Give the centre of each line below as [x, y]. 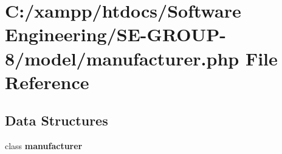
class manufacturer [44, 146]
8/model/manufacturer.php [122, 58]
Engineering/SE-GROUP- [115, 34]
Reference [47, 82]
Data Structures [57, 120]
